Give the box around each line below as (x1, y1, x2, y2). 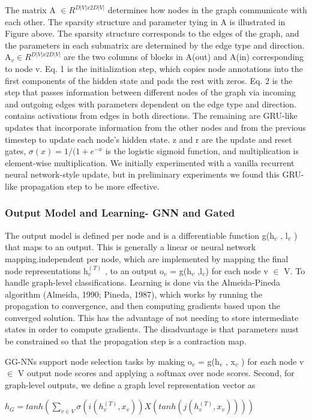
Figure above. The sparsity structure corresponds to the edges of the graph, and (5, 27, 299, 40)
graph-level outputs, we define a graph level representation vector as (5, 378, 256, 391)
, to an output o (104, 264, 164, 277)
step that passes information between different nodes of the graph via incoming (5, 86, 296, 98)
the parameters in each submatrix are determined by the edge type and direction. (5, 38, 305, 51)
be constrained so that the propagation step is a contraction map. (5, 335, 247, 347)
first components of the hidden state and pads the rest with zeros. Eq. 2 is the (5, 74, 293, 86)
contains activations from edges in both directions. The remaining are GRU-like (5, 109, 298, 122)
